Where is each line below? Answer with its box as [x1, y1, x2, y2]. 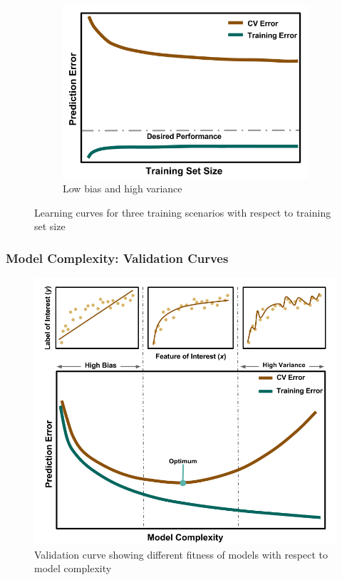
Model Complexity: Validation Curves [6, 249, 229, 266]
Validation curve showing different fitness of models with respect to [34, 547, 328, 561]
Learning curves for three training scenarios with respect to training [34, 204, 331, 219]
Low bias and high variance [63, 181, 182, 196]
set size [34, 219, 66, 234]
